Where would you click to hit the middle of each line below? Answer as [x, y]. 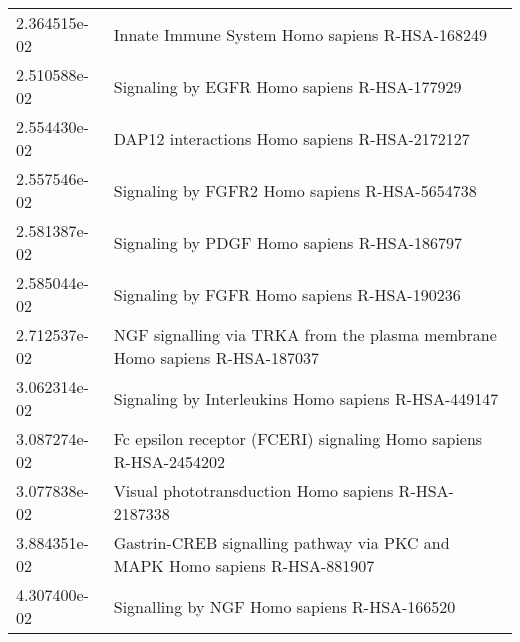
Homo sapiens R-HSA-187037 [216, 357]
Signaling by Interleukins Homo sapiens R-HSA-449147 [306, 398]
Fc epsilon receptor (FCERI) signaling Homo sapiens [298, 438]
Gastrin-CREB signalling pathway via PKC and [281, 542]
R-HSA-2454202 [169, 461]
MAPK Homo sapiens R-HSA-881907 [244, 565]
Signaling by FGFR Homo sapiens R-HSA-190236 [287, 294]
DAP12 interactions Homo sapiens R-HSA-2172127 [291, 138]
